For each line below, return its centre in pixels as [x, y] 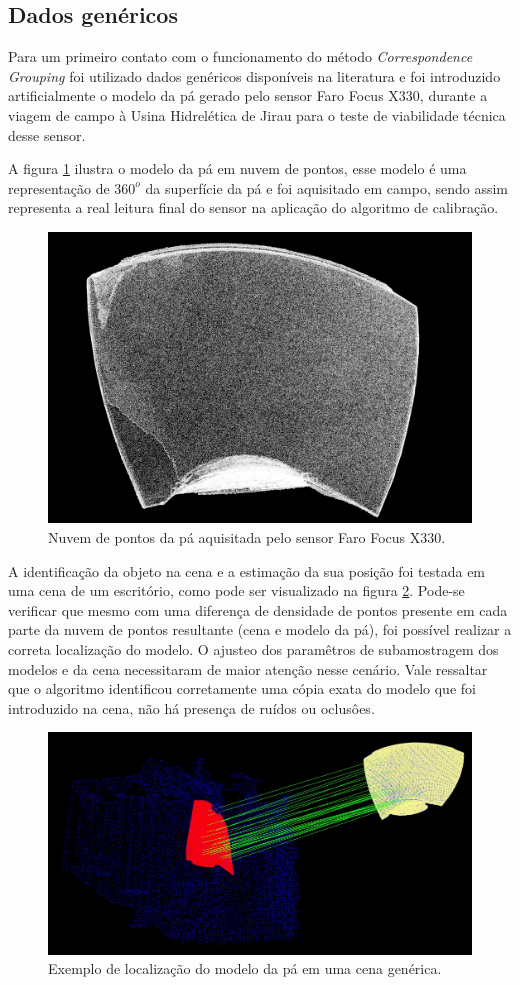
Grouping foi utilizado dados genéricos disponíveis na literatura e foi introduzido [254, 75]
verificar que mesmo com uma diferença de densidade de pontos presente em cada [258, 609]
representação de [59, 187]
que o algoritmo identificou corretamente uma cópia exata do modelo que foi [242, 688]
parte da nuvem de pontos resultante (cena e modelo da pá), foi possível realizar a [260, 629]
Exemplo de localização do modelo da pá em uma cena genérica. [245, 968]
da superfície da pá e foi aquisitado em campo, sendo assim [326, 187]
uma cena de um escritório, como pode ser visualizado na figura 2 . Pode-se [236, 590]
